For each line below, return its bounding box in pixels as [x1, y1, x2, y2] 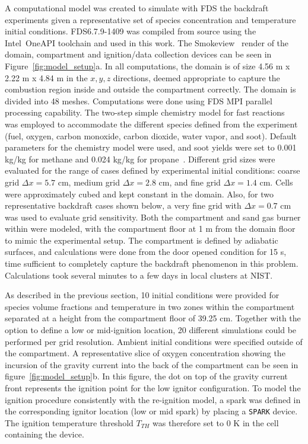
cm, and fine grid [158, 175, 221, 188]
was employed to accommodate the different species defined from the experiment [5, 117, 298, 130]
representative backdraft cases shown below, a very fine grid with [5, 199, 242, 212]
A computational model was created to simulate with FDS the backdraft [5, 2, 269, 14]
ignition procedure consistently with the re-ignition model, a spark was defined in [5, 393, 301, 405]
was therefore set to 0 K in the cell [153, 416, 279, 429]
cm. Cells [259, 175, 293, 188]
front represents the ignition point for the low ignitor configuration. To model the [5, 382, 301, 394]
